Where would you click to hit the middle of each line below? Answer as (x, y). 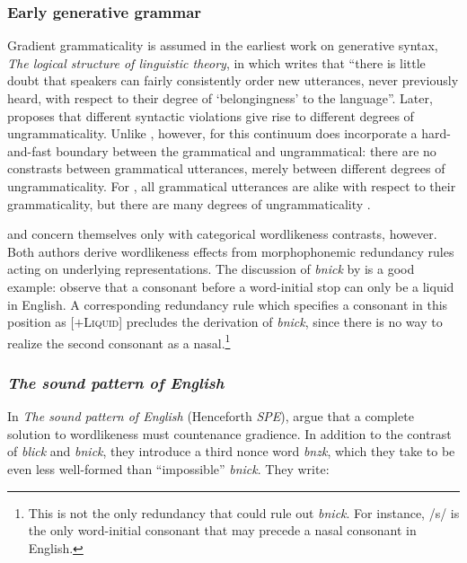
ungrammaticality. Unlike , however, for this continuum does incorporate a (212, 133)
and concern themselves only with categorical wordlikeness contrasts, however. (222, 234)
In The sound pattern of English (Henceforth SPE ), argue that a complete (211, 416)
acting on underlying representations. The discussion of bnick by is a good (211, 269)
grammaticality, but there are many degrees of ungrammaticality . (189, 203)
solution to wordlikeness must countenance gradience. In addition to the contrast (229, 433)
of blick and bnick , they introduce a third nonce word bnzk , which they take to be (231, 451)
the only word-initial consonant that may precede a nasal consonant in (222, 530)
